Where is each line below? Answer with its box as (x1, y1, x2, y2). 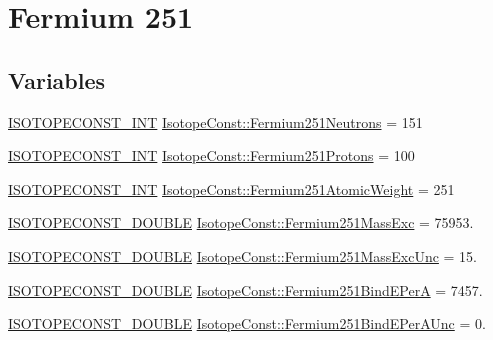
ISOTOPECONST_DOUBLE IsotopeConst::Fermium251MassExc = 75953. (8, 212, 474, 233)
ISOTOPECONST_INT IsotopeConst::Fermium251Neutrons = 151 (8, 111, 423, 132)
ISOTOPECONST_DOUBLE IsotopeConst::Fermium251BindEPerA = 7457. (8, 279, 483, 300)
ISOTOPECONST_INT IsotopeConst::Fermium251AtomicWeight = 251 (8, 178, 455, 199)
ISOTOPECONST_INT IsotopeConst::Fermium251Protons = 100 (8, 145, 415, 166)
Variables (8, 64, 106, 95)
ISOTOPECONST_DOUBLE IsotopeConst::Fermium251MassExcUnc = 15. (8, 245, 478, 266)
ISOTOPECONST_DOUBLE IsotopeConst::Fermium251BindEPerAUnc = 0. (8, 313, 486, 334)
